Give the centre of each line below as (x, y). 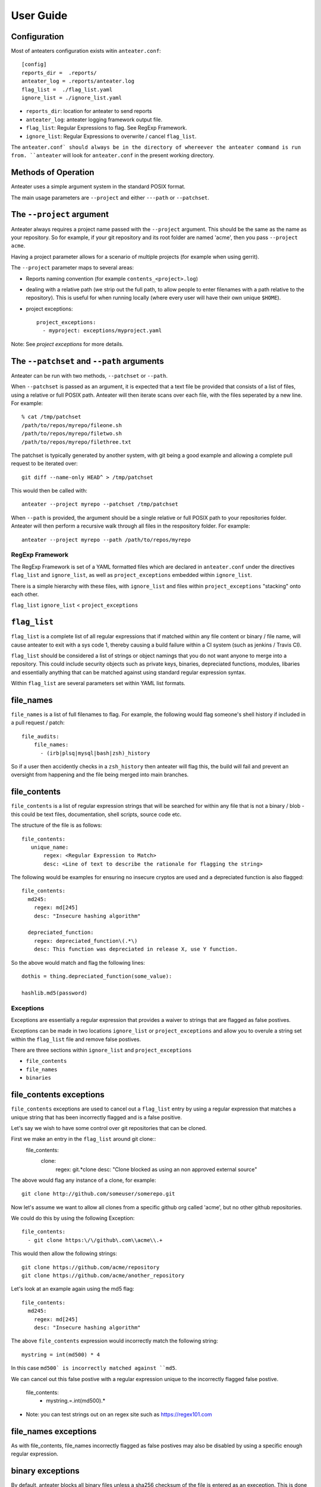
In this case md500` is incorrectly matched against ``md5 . (94, 1368)
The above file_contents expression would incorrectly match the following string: (114, 1341)
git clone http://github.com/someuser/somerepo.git (98, 1194)
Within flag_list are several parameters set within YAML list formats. (98, 683)
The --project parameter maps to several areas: (72, 268)
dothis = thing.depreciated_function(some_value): (97, 976)
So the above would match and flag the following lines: (78, 962)
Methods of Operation (53, 172)
